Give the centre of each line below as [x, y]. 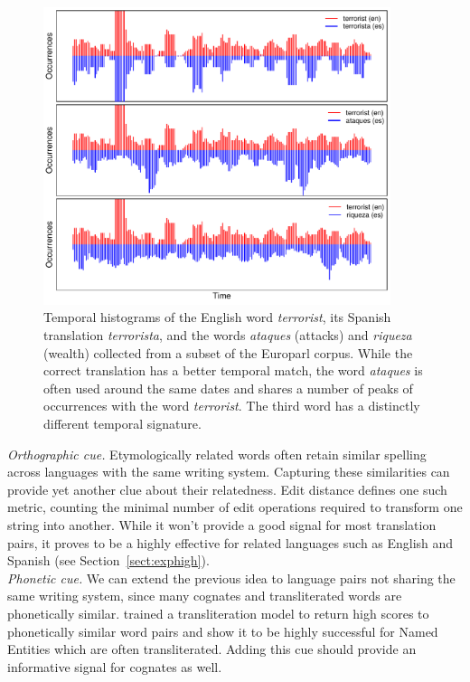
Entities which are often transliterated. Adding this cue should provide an [212, 649]
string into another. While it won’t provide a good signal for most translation [222, 525]
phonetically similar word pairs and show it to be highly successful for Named [223, 631]
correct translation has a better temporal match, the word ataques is [233, 370]
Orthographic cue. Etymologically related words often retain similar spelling [217, 454]
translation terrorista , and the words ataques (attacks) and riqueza [228, 335]
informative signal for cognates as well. [115, 666]
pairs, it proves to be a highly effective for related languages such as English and [230, 542]
